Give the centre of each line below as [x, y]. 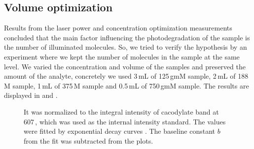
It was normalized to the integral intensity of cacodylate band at [121, 111]
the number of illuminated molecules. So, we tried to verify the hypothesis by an [126, 47]
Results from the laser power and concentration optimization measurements [118, 28]
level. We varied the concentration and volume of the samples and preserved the [125, 66]
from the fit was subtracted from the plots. [89, 140]
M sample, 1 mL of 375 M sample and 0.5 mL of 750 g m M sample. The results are [127, 85]
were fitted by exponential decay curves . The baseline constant [119, 131]
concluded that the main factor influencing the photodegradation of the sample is [127, 37]
